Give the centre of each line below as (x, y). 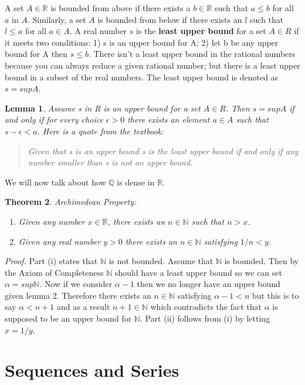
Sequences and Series (92, 370)
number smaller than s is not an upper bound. (110, 162)
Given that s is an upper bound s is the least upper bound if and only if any (163, 151)
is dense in (136, 182)
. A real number (98, 31)
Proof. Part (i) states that (51, 261)
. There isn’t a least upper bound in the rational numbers (192, 54)
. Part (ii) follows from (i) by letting (205, 318)
